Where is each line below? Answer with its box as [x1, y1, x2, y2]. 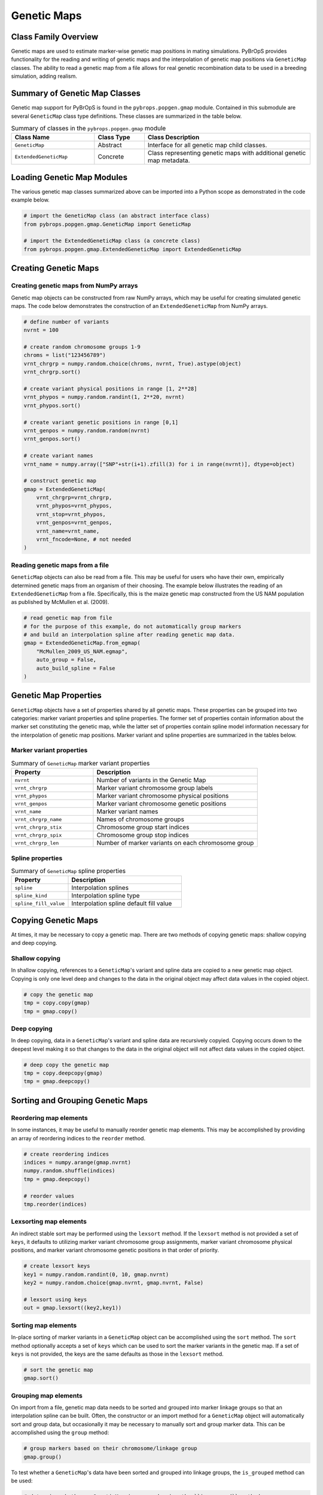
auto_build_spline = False [36, 664, 116, 672]
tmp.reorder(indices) [23, 1201, 87, 1207]
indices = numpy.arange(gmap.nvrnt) [23, 1159, 132, 1166]
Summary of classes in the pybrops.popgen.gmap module [11, 124, 166, 133]
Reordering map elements [11, 1113, 88, 1122]
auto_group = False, [36, 657, 97, 663]
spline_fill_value [14, 900, 65, 907]
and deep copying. [11, 939, 57, 947]
